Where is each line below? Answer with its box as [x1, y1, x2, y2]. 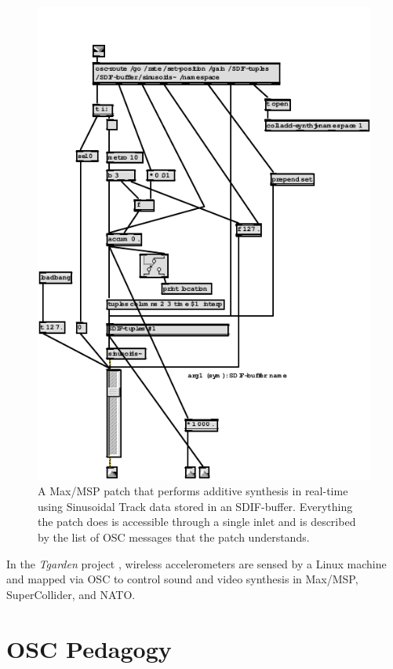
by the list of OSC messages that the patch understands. [38, 529, 310, 546]
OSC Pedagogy [6, 632, 172, 664]
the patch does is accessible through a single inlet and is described [38, 513, 356, 530]
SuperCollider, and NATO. [6, 586, 136, 602]
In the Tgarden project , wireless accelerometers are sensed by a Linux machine [6, 555, 387, 572]
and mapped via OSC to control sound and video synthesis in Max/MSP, [6, 571, 358, 587]
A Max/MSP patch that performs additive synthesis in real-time [38, 483, 348, 499]
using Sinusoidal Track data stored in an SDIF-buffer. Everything [38, 498, 353, 514]
